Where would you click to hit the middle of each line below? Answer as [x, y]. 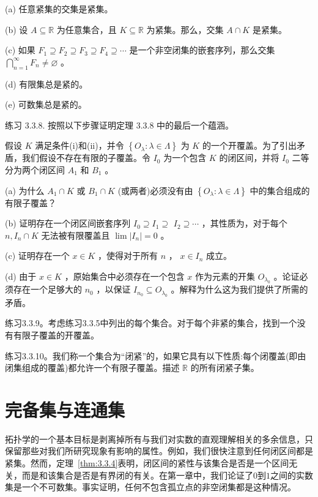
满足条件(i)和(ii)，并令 [79, 145]
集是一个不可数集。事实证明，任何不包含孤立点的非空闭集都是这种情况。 [150, 487]
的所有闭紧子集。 [225, 368]
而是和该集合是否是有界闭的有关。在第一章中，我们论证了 [137, 475]
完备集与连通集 [65, 409]
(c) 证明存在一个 [37, 256]
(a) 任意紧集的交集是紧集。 [59, 9]
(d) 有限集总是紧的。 [46, 84]
